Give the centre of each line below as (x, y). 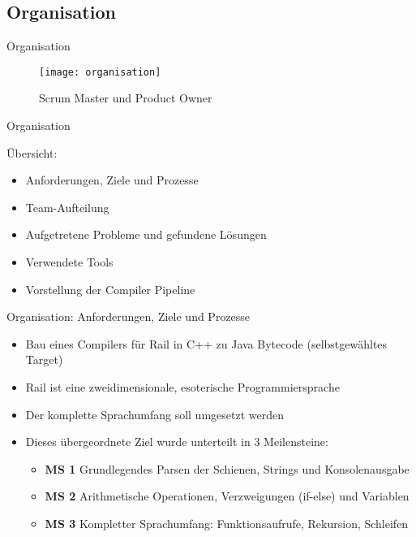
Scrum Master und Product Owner (126, 98)
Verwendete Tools (69, 262)
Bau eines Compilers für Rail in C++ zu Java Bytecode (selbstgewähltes (206, 343)
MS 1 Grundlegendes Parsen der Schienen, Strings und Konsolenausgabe (227, 468)
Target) (44, 359)
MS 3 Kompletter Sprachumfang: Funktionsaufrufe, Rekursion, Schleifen (227, 523)
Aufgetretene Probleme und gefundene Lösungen (146, 234)
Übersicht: (32, 152)
